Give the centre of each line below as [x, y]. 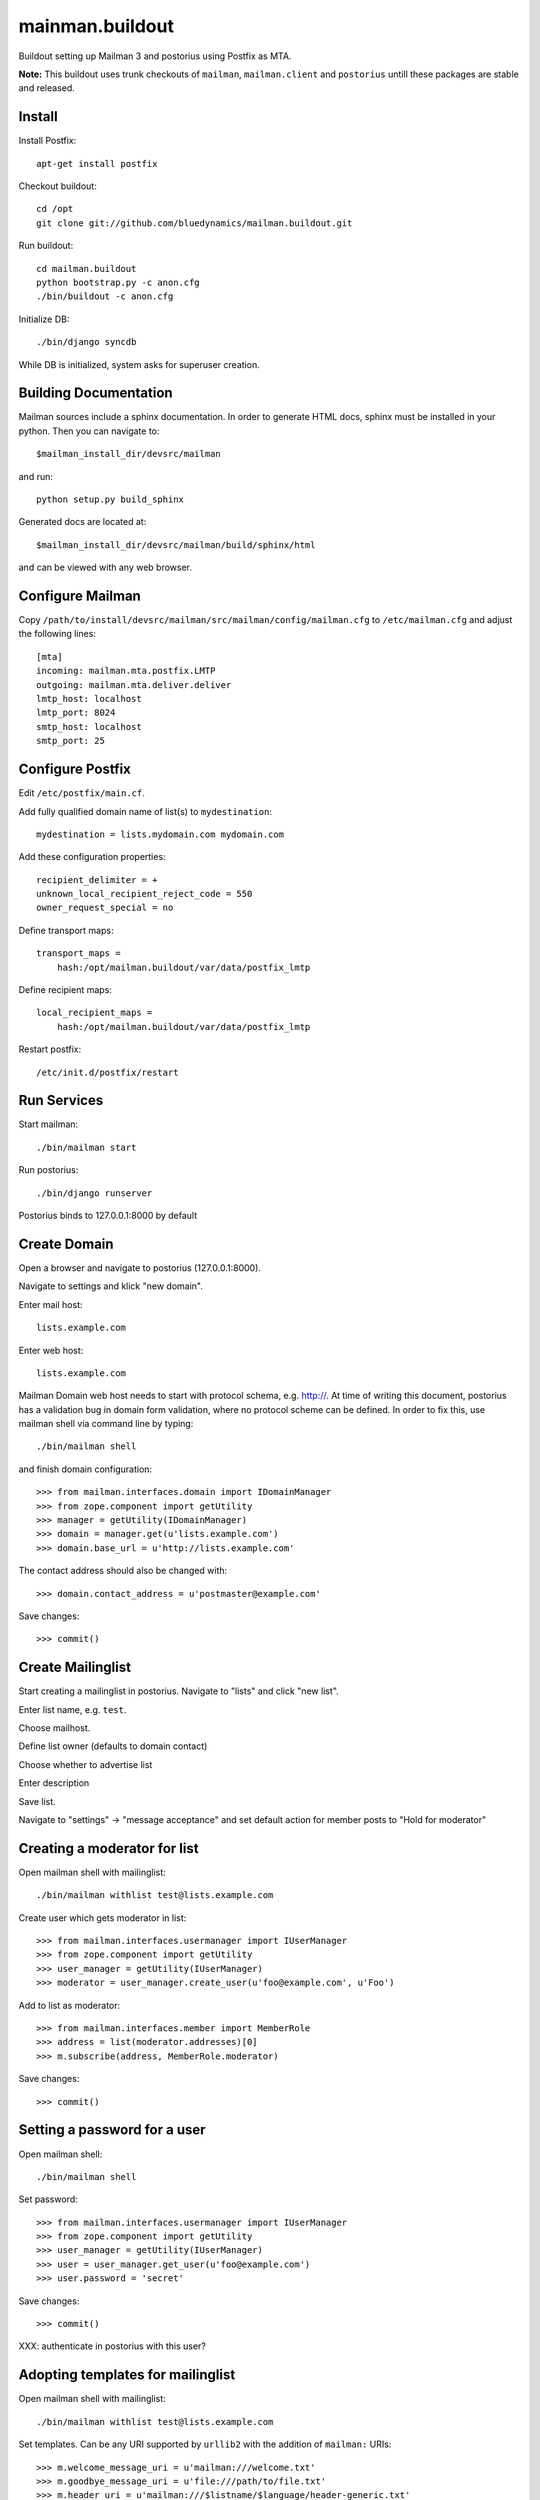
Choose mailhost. [54, 1728]
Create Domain [66, 1243]
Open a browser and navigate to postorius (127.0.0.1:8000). [140, 1267]
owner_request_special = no [105, 908]
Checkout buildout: [57, 186]
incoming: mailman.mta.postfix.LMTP [126, 671]
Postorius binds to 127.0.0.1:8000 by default [108, 1216]
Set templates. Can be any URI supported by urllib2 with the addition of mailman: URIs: [205, 2444]
